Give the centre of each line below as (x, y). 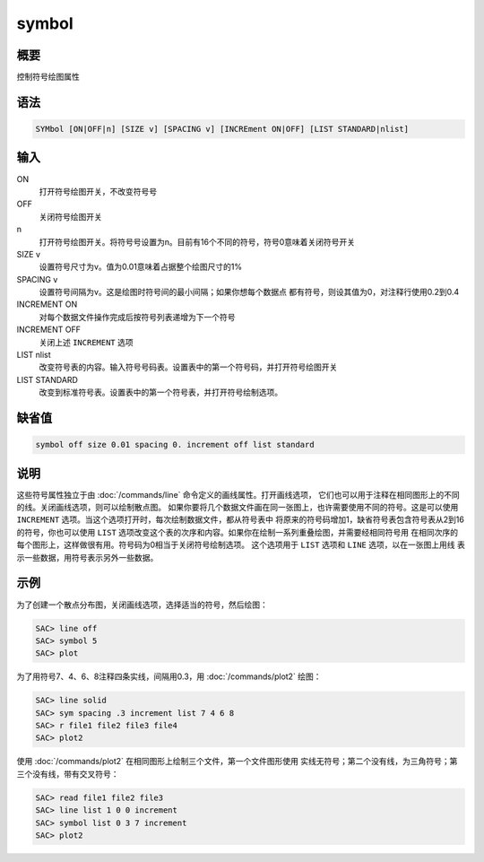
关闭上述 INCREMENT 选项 (86, 342)
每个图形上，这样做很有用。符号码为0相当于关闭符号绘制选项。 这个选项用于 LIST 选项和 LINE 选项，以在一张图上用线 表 (241, 545)
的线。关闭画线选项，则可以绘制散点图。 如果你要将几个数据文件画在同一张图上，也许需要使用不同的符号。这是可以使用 (238, 508)
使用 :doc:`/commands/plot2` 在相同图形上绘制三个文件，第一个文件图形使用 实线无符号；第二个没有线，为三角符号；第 (237, 762)
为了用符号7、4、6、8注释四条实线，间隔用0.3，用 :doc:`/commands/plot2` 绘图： (169, 676)
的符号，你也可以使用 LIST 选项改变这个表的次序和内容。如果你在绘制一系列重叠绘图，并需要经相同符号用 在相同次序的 (238, 532)
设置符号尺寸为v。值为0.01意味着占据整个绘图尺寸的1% (140, 267)
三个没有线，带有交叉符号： (68, 774)
